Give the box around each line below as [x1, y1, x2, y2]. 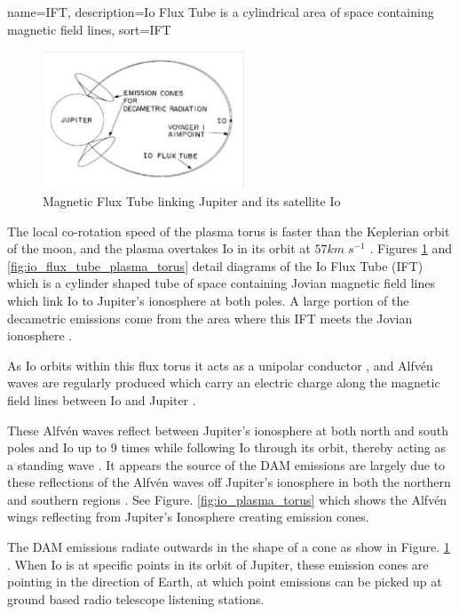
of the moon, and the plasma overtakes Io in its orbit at [7, 239, 311, 258]
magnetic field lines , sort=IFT [7, 20, 171, 38]
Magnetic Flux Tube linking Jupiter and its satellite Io [43, 191, 341, 210]
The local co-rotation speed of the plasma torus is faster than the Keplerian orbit [7, 221, 450, 240]
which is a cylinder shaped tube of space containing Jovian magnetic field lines [7, 274, 435, 292]
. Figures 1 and [369, 239, 452, 258]
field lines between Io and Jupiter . [7, 390, 196, 409]
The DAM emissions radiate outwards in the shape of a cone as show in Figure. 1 [7, 538, 450, 556]
